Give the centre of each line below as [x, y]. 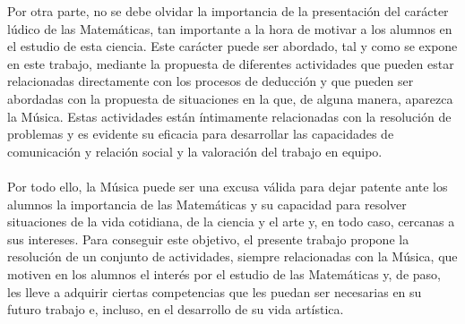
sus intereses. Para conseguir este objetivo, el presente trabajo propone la [208, 239]
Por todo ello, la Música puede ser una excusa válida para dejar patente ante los [228, 186]
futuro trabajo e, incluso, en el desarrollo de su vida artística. [176, 309]
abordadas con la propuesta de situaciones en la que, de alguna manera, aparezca [230, 98]
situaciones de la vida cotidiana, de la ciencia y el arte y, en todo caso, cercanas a [231, 222]
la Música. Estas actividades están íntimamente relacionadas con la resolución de [229, 116]
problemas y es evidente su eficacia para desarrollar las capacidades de [201, 134]
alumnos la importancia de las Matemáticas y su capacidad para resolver [207, 204]
